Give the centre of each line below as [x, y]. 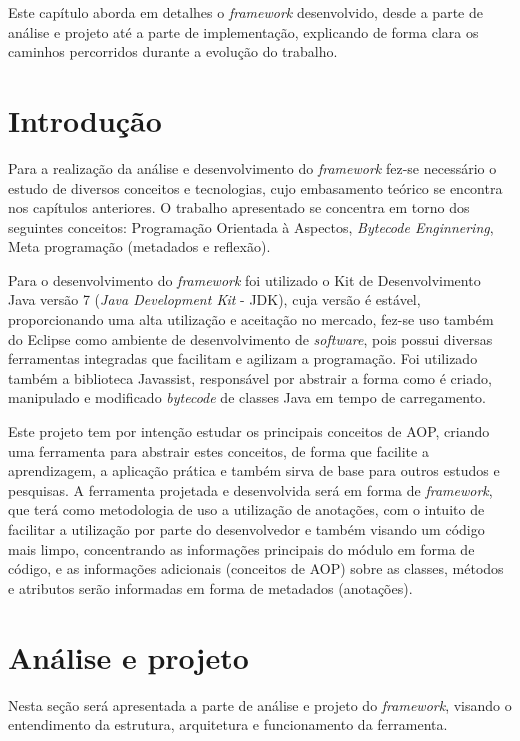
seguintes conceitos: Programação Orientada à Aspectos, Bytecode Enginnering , [251, 226]
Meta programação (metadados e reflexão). [139, 246]
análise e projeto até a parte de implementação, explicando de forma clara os [243, 31]
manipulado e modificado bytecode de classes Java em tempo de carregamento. [247, 397]
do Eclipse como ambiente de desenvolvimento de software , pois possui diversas [250, 338]
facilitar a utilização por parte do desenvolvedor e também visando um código [246, 529]
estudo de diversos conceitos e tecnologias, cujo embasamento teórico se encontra [255, 187]
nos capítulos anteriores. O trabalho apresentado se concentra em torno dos [239, 207]
